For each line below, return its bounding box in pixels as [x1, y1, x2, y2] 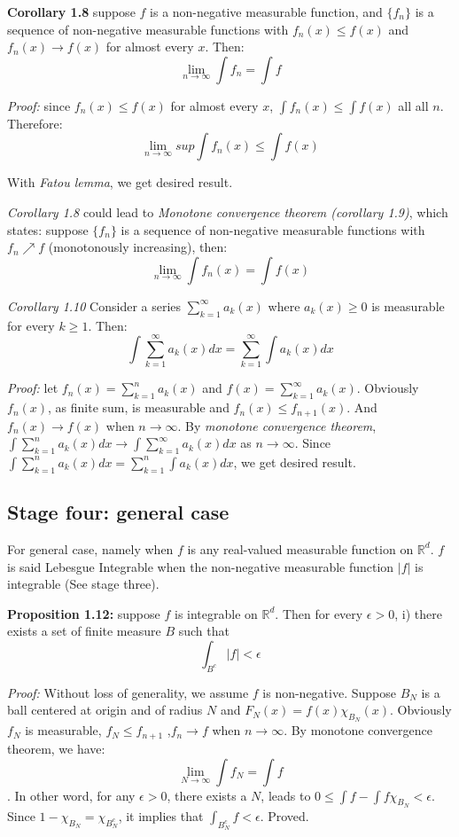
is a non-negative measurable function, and [150, 3, 383, 20]
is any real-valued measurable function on [187, 539, 414, 558]
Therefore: [7, 113, 63, 132]
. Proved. [260, 806, 309, 825]
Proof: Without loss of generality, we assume [7, 683, 249, 701]
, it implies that [118, 806, 204, 825]
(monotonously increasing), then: [48, 238, 228, 256]
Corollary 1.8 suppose [7, 3, 136, 20]
